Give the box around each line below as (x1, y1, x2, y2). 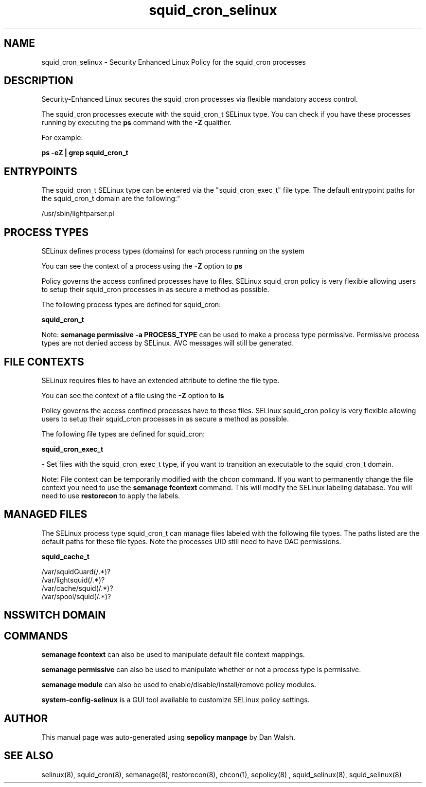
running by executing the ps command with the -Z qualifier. (41, 118, 232, 127)
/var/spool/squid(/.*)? (41, 592, 111, 601)
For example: (41, 133, 83, 142)
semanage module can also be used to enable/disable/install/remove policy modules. (41, 680, 317, 689)
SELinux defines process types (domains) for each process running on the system (41, 247, 305, 256)
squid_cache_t (41, 552, 89, 561)
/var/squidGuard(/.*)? (41, 567, 111, 576)
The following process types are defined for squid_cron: (41, 300, 221, 309)
